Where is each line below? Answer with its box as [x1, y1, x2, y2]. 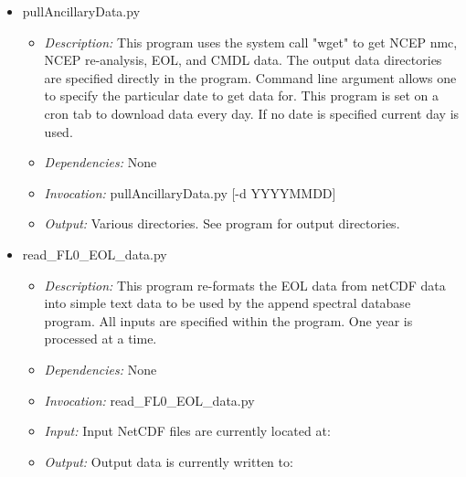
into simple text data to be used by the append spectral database [44, 293, 411, 313]
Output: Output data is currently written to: [44, 451, 293, 471]
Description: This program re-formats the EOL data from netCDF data [44, 275, 446, 294]
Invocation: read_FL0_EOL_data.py [44, 390, 255, 409]
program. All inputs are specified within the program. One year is [44, 311, 413, 330]
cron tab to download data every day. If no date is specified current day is [44, 103, 460, 122]
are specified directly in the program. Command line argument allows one [44, 68, 457, 87]
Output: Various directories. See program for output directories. [44, 214, 400, 233]
